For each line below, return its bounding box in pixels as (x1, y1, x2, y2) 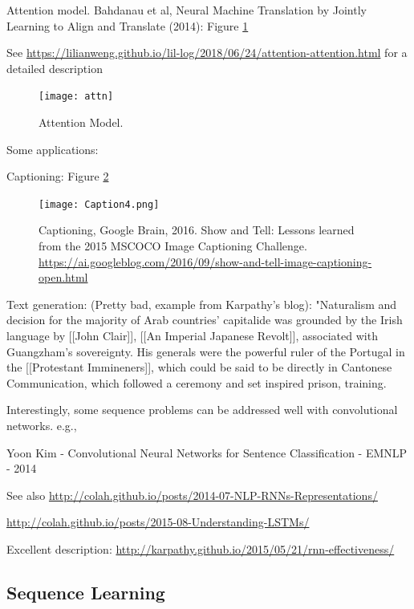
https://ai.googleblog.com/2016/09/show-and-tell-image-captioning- (39, 253, 372, 270)
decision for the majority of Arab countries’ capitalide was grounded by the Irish (6, 311, 403, 328)
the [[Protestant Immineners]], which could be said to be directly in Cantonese (6, 359, 392, 376)
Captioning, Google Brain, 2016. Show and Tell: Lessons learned (39, 221, 355, 238)
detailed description (6, 59, 103, 76)
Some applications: (6, 140, 99, 157)
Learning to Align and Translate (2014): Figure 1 (6, 17, 249, 34)
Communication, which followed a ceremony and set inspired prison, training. (6, 374, 387, 391)
